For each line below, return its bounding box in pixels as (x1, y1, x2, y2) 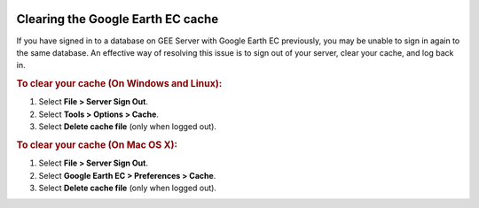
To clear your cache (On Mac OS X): (16, 138, 177, 150)
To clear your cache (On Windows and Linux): (16, 78, 223, 90)
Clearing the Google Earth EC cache (16, 12, 219, 27)
